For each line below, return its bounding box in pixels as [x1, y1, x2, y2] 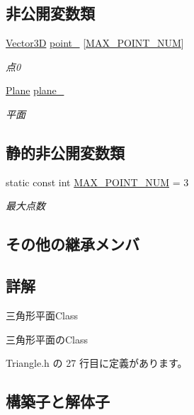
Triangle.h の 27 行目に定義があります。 [6, 356, 188, 370]
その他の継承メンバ [6, 233, 139, 255]
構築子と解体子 [6, 390, 110, 412]
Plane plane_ [6, 83, 64, 98]
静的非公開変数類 [6, 141, 125, 163]
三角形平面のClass [6, 331, 89, 346]
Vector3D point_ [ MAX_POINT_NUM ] [6, 35, 184, 50]
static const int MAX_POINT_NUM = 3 [6, 174, 189, 189]
